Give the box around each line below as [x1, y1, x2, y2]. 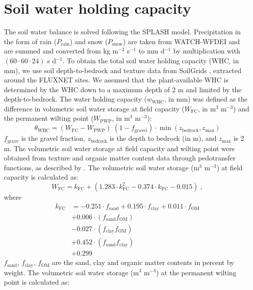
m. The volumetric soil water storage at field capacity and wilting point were [4, 143, 235, 153]
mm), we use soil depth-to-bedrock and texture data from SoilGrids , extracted [4, 65, 242, 75]
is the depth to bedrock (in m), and [109, 133, 217, 143]
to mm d [138, 46, 165, 56]
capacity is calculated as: [4, 172, 78, 182]
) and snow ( [70, 36, 108, 46]
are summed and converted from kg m [4, 46, 119, 56]
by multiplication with [173, 46, 240, 56]
